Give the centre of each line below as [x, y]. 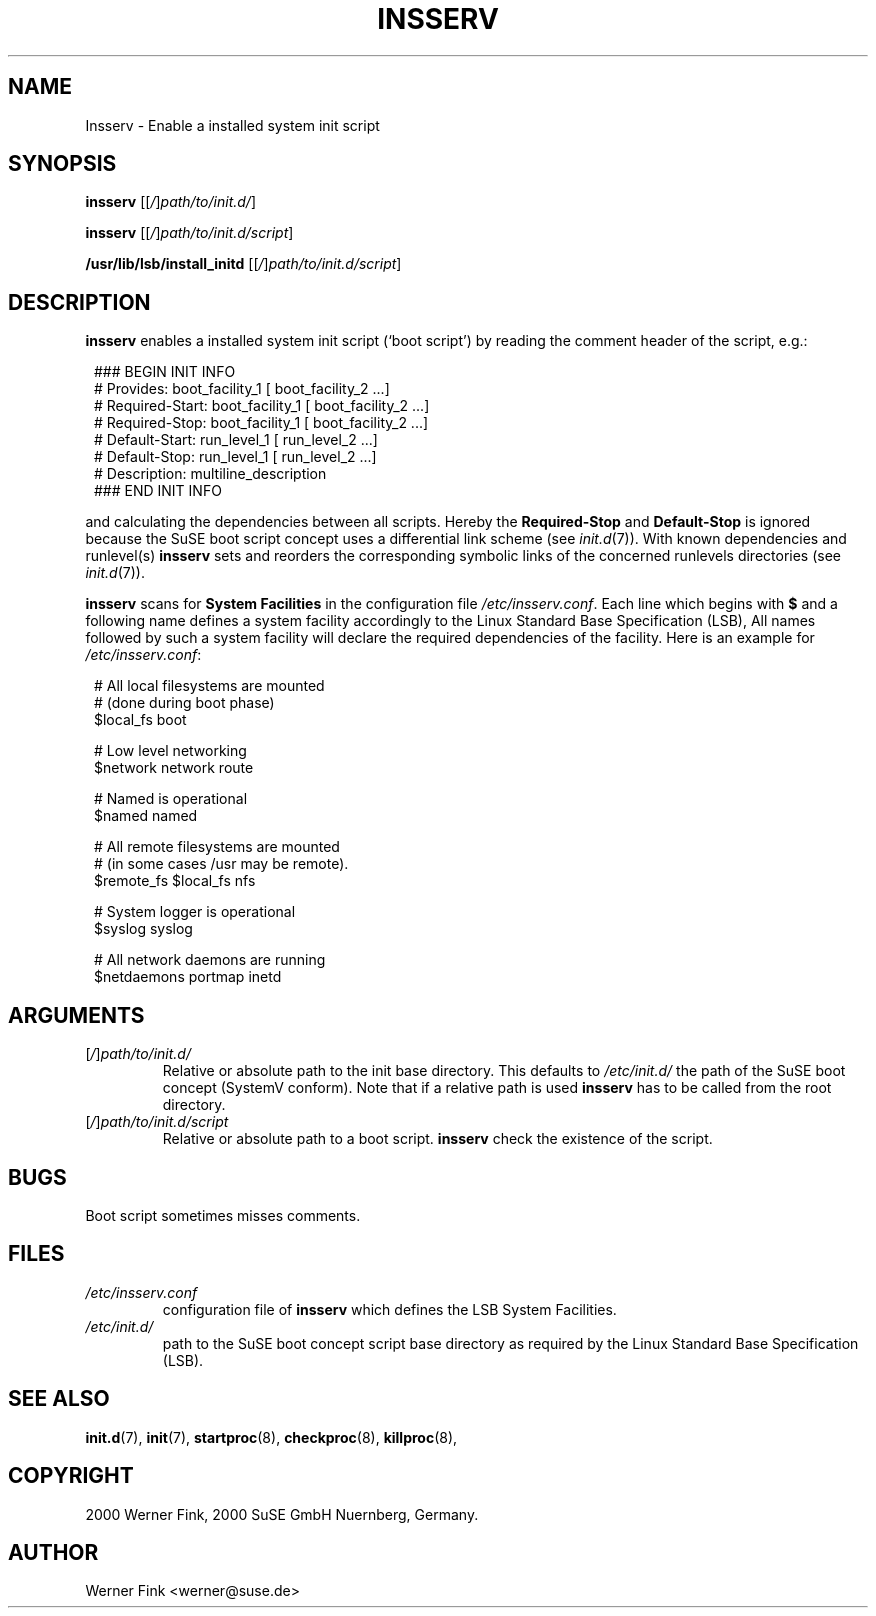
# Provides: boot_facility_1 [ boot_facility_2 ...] [242, 389]
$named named [146, 816]
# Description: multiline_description [210, 474]
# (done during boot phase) [184, 703]
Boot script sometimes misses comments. [223, 1215]
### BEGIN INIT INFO [165, 372]
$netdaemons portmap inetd [188, 977]
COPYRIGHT [71, 1476]
